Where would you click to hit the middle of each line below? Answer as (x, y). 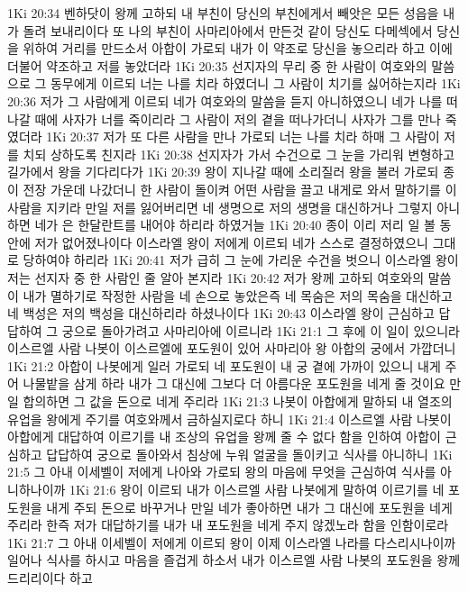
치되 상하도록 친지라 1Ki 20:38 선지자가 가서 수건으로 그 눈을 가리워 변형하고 (239, 154)
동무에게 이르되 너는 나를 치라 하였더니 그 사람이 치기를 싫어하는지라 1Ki (255, 83)
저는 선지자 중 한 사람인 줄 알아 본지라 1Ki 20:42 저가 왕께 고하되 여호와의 (216, 277)
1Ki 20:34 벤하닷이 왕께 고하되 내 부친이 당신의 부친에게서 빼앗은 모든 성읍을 (223, 13)
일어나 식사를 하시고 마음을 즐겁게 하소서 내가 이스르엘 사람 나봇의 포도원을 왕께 (234, 560)
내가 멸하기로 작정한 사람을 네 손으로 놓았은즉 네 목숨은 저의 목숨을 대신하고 (238, 295)
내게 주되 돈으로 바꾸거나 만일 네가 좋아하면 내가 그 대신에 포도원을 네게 (249, 507)
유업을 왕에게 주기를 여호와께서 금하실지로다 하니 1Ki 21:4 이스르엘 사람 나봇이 (229, 419)
